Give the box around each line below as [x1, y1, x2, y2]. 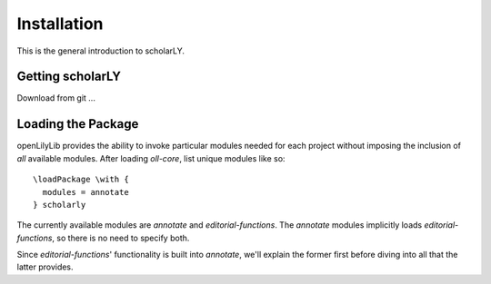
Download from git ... [16, 93, 95, 103]
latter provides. [16, 261, 74, 272]
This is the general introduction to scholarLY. [16, 45, 185, 56]
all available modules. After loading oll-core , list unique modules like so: [16, 152, 286, 163]
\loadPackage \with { [33, 174, 129, 185]
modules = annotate [42, 187, 129, 197]
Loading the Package [16, 116, 139, 132]
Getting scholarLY [16, 69, 122, 84]
